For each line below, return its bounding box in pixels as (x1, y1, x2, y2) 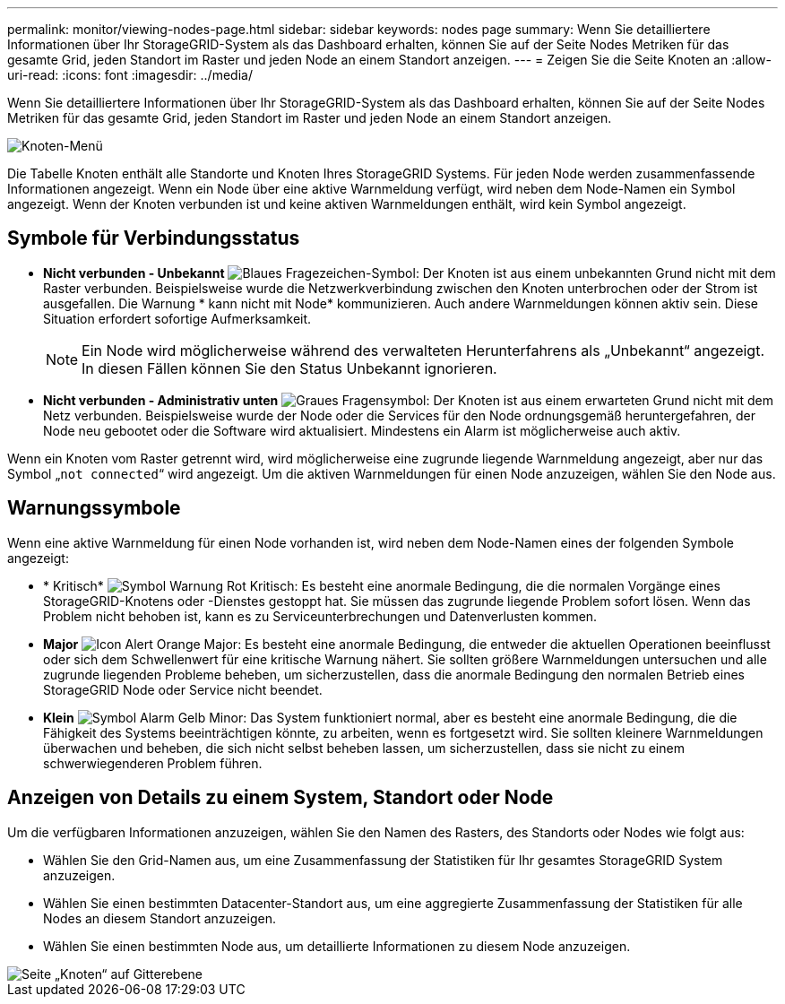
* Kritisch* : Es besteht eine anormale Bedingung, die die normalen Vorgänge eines (43, 577, 720, 593)
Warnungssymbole (7, 497, 181, 520)
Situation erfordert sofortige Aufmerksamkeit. (43, 310, 312, 326)
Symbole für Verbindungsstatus (7, 227, 300, 250)
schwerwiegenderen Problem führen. (43, 755, 263, 771)
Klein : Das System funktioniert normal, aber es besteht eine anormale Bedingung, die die (43, 709, 738, 725)
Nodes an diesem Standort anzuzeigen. (43, 910, 276, 926)
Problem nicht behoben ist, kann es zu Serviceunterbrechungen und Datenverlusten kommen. (43, 608, 598, 624)
